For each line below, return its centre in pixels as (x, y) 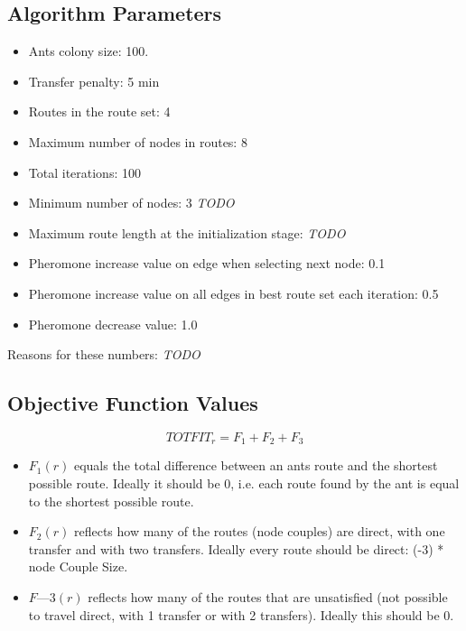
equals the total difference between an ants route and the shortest (256, 465)
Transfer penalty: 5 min (94, 81)
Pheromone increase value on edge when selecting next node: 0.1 (207, 263)
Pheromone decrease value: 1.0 (113, 324)
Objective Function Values (133, 403)
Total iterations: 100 (84, 172)
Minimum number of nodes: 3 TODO (131, 203)
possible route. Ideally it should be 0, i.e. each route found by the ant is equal (244, 483)
